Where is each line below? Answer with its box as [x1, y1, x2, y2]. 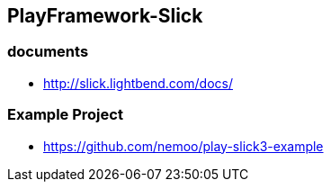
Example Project [7, 105, 123, 124]
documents [7, 42, 89, 61]
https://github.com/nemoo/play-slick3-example [43, 138, 324, 154]
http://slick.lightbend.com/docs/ [43, 75, 233, 91]
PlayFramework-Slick [7, 4, 203, 27]
